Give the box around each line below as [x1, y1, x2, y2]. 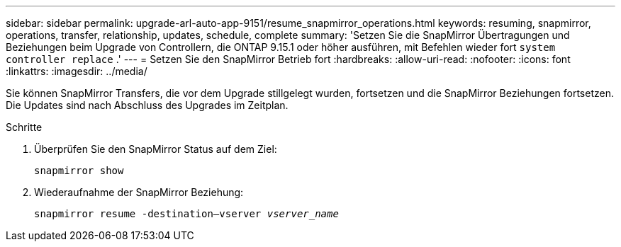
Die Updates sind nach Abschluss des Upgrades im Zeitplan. [6, 99, 289, 111]
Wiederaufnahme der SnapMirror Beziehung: [34, 186, 244, 198]
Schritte [6, 121, 43, 133]
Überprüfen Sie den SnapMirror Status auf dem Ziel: [34, 143, 277, 155]
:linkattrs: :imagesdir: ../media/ [6, 65, 147, 77]
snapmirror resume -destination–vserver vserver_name [34, 208, 339, 219]
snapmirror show [34, 165, 124, 176]
